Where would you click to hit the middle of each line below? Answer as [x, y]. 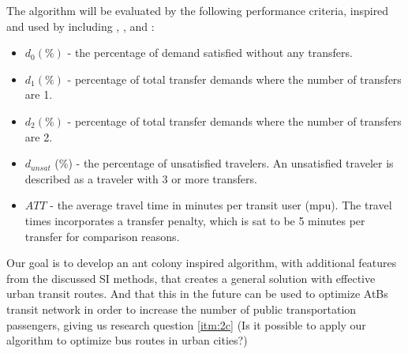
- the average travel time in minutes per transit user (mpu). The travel [221, 205]
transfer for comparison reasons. [102, 236]
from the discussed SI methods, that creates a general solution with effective [191, 278]
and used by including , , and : [80, 26]
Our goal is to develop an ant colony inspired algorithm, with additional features [202, 263]
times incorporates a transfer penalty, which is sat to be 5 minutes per [195, 220]
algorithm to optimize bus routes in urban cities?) [127, 340]
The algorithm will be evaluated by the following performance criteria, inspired [198, 10]
